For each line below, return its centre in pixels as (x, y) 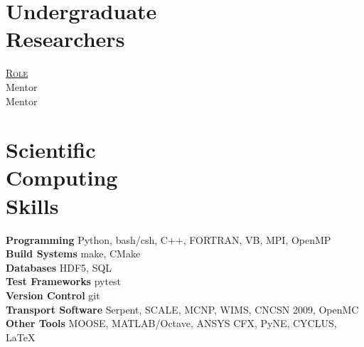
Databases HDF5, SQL (59, 267)
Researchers (65, 39)
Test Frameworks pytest (64, 281)
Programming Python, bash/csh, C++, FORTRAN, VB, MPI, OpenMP (168, 239)
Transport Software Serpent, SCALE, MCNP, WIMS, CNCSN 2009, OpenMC (182, 309)
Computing (62, 177)
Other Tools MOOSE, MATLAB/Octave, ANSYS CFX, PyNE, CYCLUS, (171, 323)
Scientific (51, 150)
